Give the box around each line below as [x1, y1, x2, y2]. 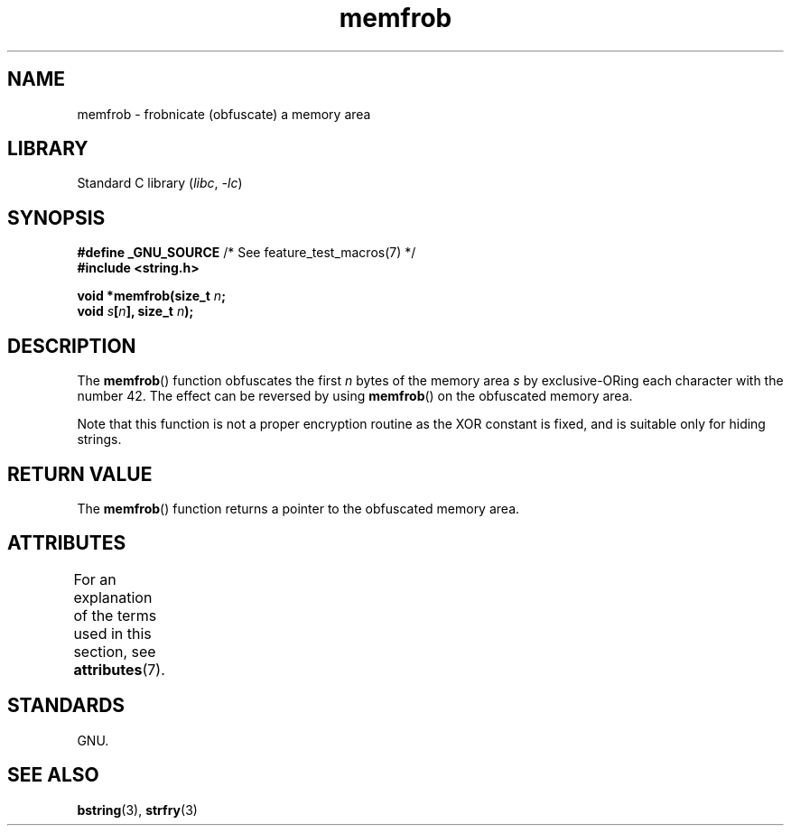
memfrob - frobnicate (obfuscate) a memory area [77, 106, 371, 122]
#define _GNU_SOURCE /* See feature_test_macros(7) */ [77, 245, 416, 261]
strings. [77, 431, 122, 448]
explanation [73, 588, 153, 606]
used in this [73, 624, 152, 643]
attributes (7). [73, 660, 165, 679]
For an [73, 569, 116, 588]
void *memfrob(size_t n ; [77, 288, 226, 304]
